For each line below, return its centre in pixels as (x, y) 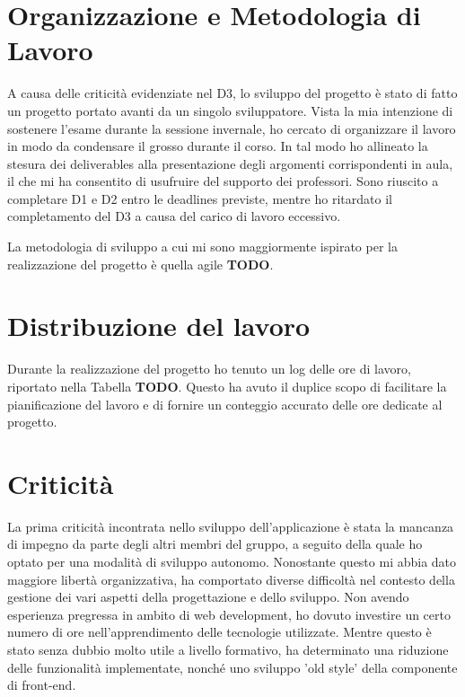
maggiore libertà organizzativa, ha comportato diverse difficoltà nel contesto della (231, 579)
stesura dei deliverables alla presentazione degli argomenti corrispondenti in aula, (230, 163)
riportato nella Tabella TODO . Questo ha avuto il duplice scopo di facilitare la (227, 386)
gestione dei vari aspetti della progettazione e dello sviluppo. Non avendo (208, 597)
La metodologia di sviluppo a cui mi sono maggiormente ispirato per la (202, 247)
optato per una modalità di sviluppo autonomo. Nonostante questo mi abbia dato (232, 562)
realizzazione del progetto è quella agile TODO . (140, 264)
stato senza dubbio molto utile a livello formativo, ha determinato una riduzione (228, 650)
